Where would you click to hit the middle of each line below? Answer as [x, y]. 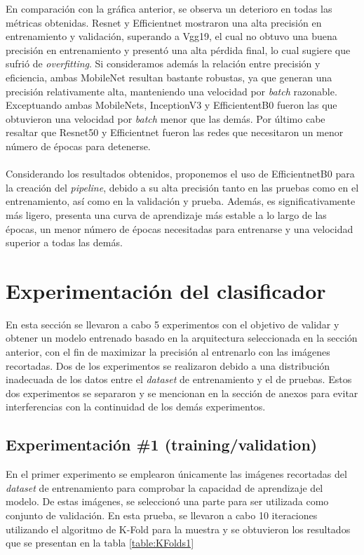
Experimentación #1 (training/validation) [162, 444]
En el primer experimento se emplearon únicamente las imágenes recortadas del [176, 474]
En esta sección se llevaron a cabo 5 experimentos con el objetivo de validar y [173, 324]
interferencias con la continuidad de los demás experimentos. [136, 407]
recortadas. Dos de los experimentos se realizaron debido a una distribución [168, 365]
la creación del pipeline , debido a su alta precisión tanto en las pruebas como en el [182, 187]
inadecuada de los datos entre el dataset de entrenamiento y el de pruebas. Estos [179, 379]
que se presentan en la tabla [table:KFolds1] [100, 543]
